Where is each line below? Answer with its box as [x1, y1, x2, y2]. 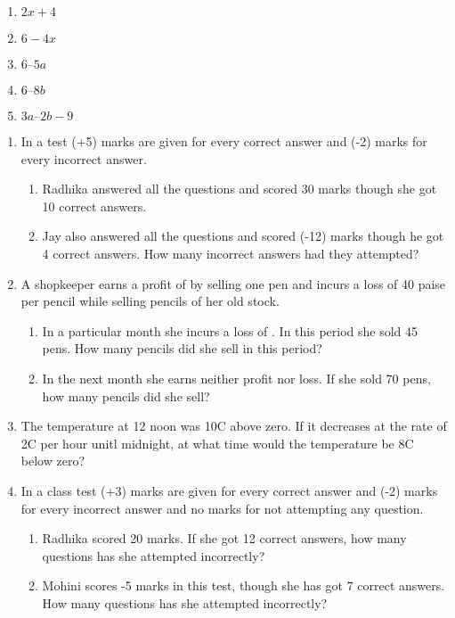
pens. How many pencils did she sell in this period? [42, 339, 322, 358]
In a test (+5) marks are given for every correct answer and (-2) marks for [20, 132, 427, 150]
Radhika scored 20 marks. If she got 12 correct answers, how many [42, 529, 407, 548]
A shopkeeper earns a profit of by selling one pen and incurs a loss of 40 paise [20, 274, 446, 293]
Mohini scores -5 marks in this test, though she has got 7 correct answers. [42, 576, 445, 595]
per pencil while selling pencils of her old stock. [20, 292, 280, 310]
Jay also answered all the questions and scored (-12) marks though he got [42, 227, 444, 245]
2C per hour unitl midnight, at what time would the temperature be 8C [20, 433, 414, 452]
